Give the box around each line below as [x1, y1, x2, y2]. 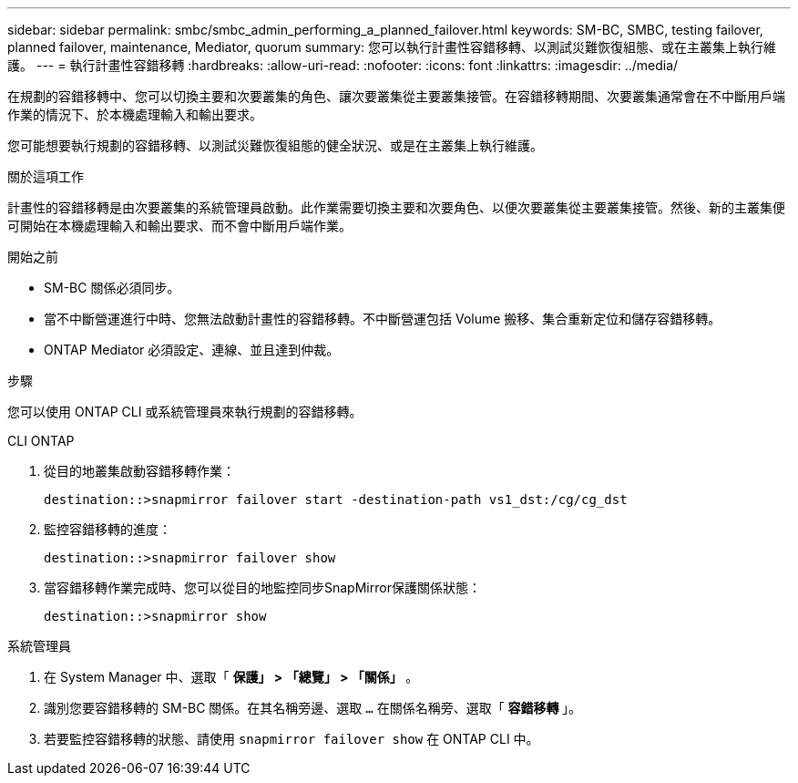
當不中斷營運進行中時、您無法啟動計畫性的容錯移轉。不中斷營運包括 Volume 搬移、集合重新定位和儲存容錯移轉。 [44, 311, 721, 326]
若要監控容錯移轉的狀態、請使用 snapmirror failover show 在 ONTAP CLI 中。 [44, 731, 539, 747]
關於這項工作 [7, 169, 84, 184]
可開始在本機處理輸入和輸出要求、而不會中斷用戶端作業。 [7, 218, 352, 233]
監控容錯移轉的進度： [44, 521, 171, 537]
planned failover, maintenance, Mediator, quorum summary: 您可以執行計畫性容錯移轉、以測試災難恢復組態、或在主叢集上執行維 [7, 39, 777, 55]
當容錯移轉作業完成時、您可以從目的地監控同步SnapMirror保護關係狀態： [44, 580, 481, 595]
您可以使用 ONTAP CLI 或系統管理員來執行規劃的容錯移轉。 [7, 404, 363, 419]
